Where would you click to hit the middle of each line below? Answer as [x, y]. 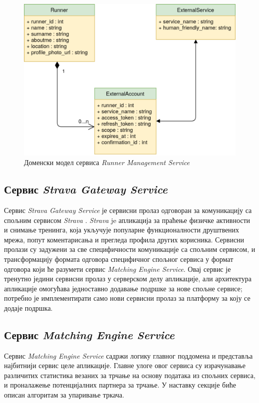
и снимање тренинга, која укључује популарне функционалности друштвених [122, 230]
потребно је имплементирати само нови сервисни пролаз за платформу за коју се [127, 298]
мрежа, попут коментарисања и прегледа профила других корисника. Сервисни [124, 239]
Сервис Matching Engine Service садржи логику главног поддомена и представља [129, 355]
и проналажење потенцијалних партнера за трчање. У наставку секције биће [120, 385]
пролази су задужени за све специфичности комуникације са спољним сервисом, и [130, 249]
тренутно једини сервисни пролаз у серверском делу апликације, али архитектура [128, 279]
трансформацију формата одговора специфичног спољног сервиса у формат [119, 259]
